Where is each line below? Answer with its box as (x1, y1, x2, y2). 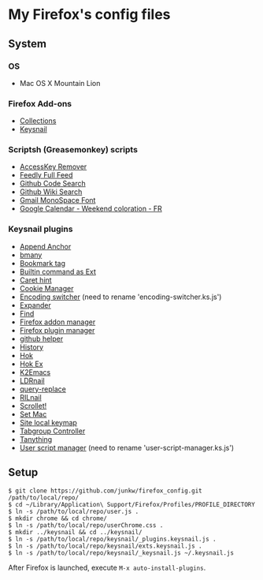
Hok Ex (19, 359, 43, 369)
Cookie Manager (19, 283, 74, 293)
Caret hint (19, 275, 53, 285)
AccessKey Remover (19, 162, 87, 171)
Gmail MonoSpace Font (19, 196, 96, 205)
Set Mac (19, 409, 47, 419)
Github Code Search (19, 179, 87, 189)
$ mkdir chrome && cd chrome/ (8, 515, 108, 522)
